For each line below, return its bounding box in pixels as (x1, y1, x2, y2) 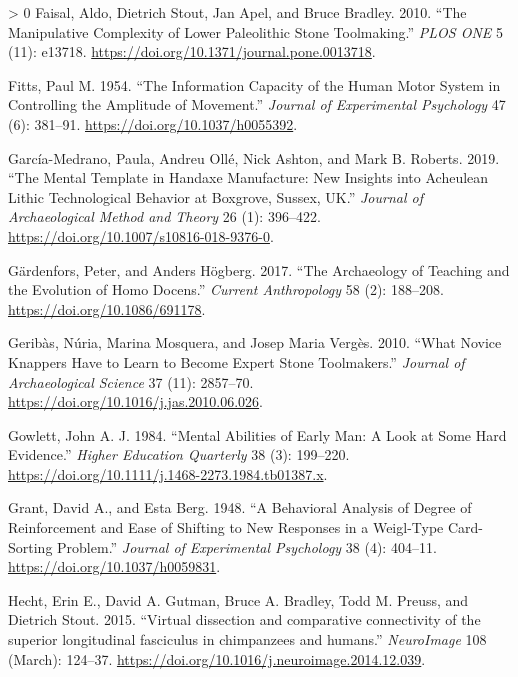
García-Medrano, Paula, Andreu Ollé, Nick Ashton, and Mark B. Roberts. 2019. (8, 147, 500, 168)
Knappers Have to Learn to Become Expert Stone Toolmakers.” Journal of (8, 351, 465, 372)
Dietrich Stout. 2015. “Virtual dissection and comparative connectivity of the (8, 609, 481, 630)
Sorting (8, 536, 53, 557)
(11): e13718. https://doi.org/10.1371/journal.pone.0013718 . (8, 41, 376, 62)
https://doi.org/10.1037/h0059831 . (8, 556, 221, 577)
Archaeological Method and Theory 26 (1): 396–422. (8, 206, 321, 227)
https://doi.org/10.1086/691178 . (8, 298, 206, 319)
